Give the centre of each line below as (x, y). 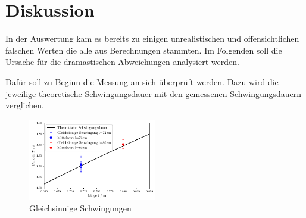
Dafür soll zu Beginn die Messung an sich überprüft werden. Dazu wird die (142, 81)
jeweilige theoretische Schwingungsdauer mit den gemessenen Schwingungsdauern (154, 93)
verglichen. (25, 105)
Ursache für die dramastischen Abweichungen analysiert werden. (122, 62)
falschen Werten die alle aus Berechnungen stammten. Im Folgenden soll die (144, 50)
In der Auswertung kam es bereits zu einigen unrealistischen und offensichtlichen (152, 38)
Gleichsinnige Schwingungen (80, 208)
